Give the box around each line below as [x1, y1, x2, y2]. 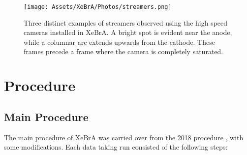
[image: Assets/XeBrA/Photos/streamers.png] [24, 3, 172, 10]
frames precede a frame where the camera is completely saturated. [24, 46, 223, 57]
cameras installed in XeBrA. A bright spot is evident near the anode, [24, 27, 232, 37]
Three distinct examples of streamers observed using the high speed [24, 17, 228, 28]
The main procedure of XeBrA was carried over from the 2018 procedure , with [4, 132, 244, 142]
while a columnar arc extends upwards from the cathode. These [24, 36, 215, 47]
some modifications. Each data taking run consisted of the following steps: [4, 142, 228, 152]
